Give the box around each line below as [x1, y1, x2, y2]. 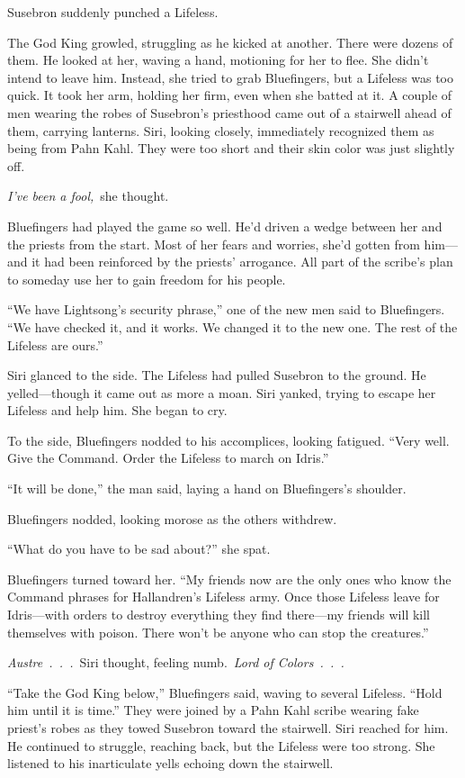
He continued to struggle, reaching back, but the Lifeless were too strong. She [7, 736, 435, 755]
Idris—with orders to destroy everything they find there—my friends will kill [7, 605, 431, 624]
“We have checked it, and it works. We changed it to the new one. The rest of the [7, 317, 458, 336]
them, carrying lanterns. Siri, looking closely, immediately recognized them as [7, 121, 434, 140]
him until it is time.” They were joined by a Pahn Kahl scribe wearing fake [7, 701, 419, 719]
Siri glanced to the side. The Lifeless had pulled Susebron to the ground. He [7, 366, 426, 384]
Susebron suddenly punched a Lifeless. [7, 3, 219, 21]
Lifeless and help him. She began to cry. [7, 401, 228, 420]
